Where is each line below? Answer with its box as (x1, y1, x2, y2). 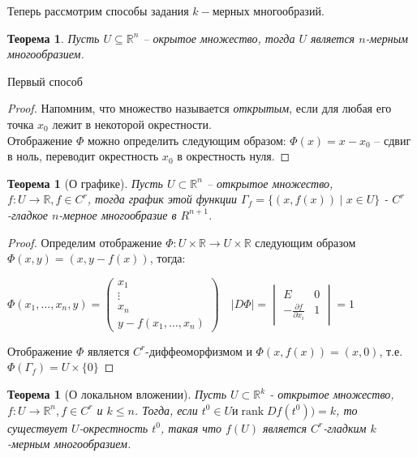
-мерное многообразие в (58, 206, 177, 223)
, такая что (160, 419, 222, 436)
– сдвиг (374, 131, 411, 148)
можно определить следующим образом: (87, 131, 286, 148)
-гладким (323, 419, 367, 436)
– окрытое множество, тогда (143, 29, 295, 46)
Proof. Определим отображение (7, 233, 162, 250)
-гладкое (7, 206, 48, 223)
